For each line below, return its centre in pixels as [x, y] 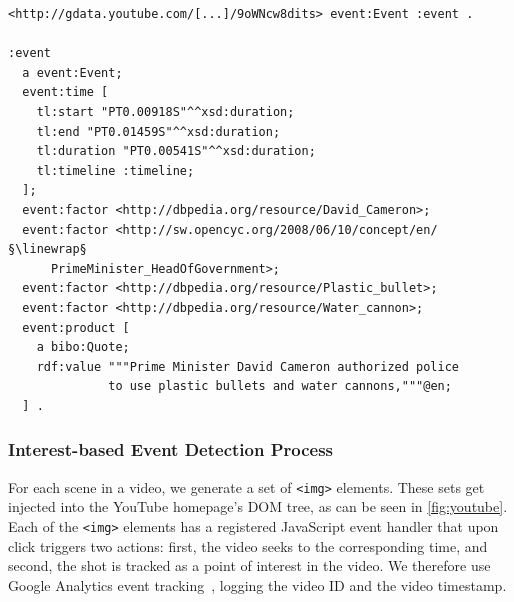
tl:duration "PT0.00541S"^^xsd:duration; [176, 151]
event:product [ [76, 327]
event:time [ [65, 92]
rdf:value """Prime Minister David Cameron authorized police [248, 366]
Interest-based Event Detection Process [171, 449]
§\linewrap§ [47, 249]
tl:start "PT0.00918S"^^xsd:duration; [165, 111]
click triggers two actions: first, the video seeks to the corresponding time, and [248, 545]
